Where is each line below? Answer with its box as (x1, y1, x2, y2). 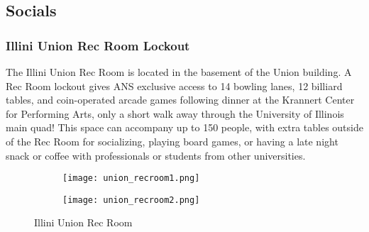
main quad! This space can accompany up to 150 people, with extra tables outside (6, 120, 363, 135)
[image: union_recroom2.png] (62, 194, 200, 205)
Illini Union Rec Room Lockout (6, 36, 190, 54)
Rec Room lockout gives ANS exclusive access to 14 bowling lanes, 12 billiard (6, 78, 343, 93)
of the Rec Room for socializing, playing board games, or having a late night (6, 133, 338, 148)
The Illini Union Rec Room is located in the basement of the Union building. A (6, 65, 352, 79)
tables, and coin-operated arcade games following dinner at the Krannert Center (6, 92, 355, 107)
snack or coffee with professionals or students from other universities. (6, 148, 306, 162)
